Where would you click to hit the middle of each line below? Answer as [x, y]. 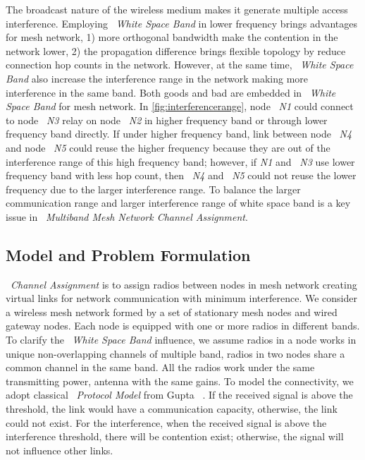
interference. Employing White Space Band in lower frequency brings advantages [181, 23]
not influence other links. [60, 450]
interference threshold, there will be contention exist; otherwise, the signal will [175, 436]
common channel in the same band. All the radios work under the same [160, 367]
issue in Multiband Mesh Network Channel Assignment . [127, 216]
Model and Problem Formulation [128, 254]
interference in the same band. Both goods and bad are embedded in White [171, 92]
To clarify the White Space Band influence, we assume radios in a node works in [181, 340]
